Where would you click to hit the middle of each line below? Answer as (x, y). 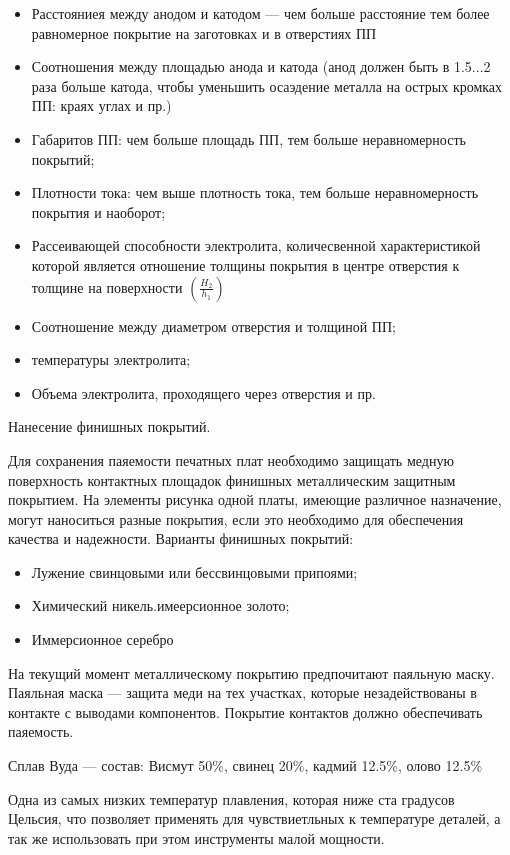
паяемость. (41, 731)
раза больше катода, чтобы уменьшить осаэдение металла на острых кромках (267, 85)
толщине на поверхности (107, 286)
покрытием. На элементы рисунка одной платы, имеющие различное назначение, (255, 499)
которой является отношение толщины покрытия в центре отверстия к (245, 264)
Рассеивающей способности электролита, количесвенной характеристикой (256, 245)
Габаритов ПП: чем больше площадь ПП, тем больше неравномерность (248, 138)
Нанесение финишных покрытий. (109, 426)
